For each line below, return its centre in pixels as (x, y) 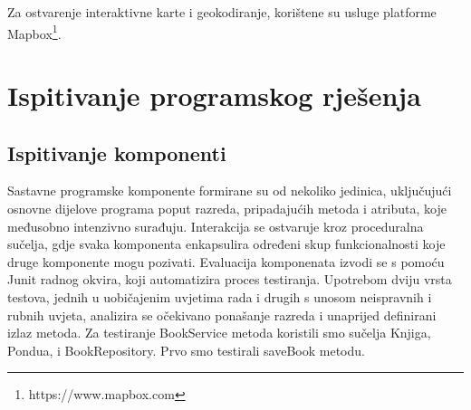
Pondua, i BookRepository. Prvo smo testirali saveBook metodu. (186, 350)
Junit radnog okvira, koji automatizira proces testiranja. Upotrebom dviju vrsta (230, 279)
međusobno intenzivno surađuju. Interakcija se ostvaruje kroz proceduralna (216, 226)
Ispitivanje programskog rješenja (214, 95)
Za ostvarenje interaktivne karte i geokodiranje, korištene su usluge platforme (222, 12)
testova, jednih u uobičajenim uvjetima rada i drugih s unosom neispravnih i (220, 296)
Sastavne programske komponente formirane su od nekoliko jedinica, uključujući (230, 191)
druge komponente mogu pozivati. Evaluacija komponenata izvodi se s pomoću (226, 261)
